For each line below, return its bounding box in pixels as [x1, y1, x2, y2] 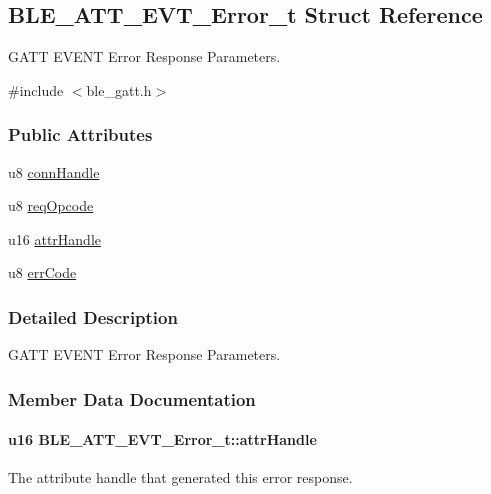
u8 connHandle [8, 161, 100, 182]
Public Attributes [8, 122, 153, 147]
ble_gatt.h [86, 79, 152, 100]
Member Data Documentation [8, 386, 256, 411]
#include [8, 79, 64, 100]
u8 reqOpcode [8, 195, 94, 216]
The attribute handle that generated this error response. [8, 467, 353, 488]
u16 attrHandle [8, 228, 102, 249]
